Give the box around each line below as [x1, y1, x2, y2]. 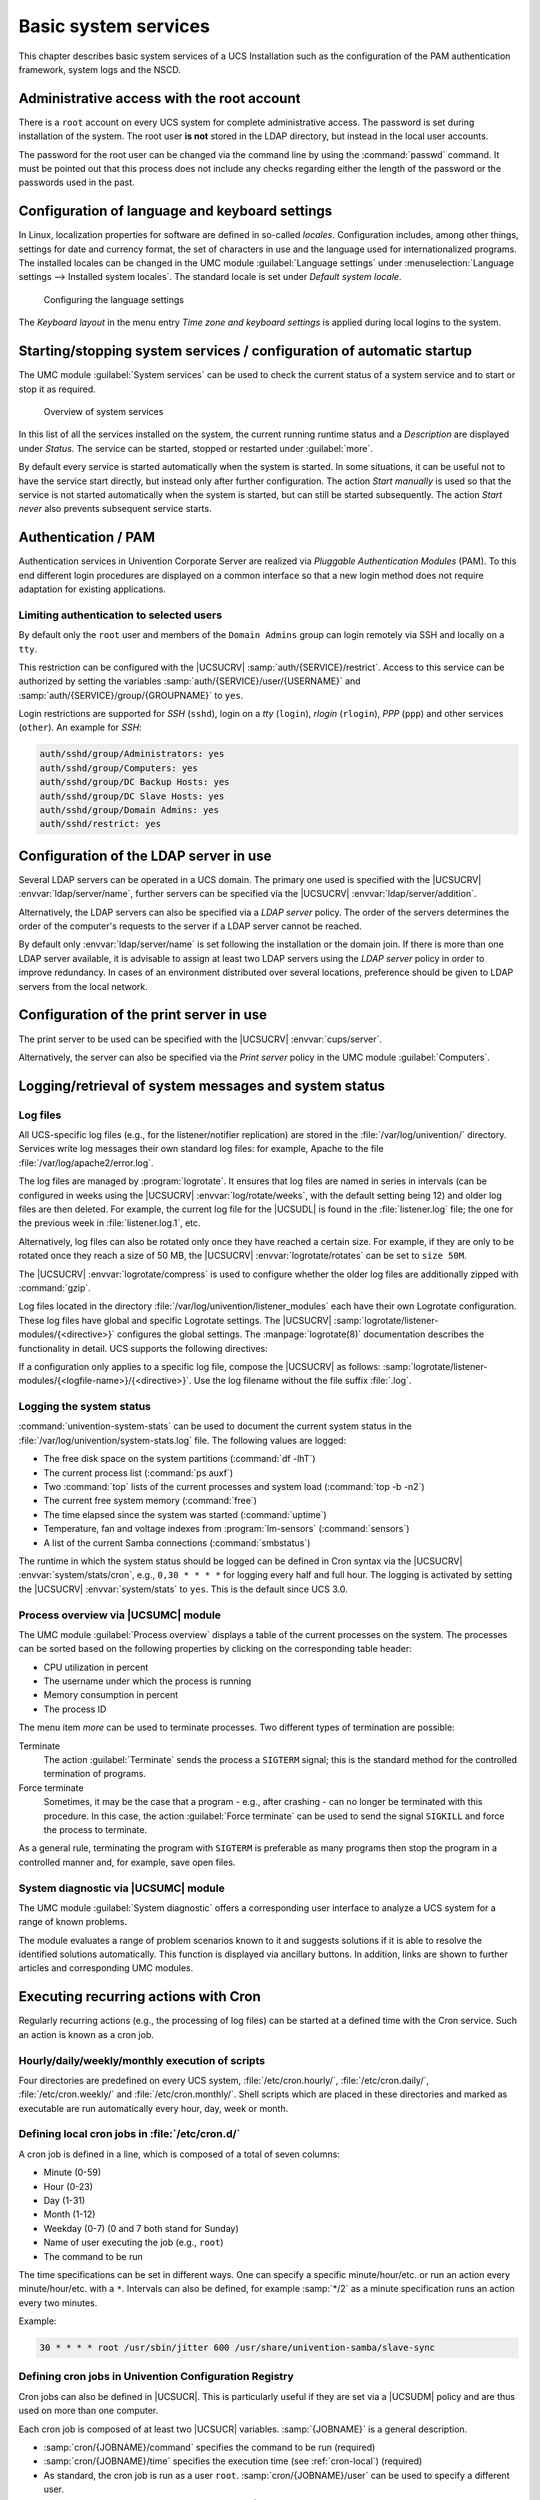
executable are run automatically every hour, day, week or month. [18, 2102, 289, 2114]
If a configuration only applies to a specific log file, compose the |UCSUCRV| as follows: [18, 1360, 381, 1372]
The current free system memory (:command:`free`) [43, 1495, 257, 1507]
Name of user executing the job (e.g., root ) [43, 2236, 224, 2249]
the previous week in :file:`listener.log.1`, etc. [18, 1217, 201, 1229]
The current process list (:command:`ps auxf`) [43, 1466, 234, 1479]
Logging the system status [18, 1400, 152, 1414]
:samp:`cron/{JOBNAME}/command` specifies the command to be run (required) [43, 2441, 376, 2454]
